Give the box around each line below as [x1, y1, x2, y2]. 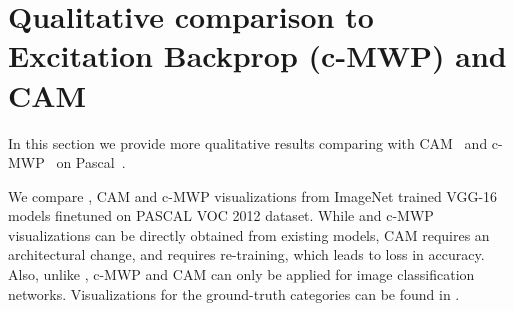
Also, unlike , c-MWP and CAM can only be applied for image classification [8, 264, 475, 285]
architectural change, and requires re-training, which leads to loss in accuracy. [8, 244, 485, 265]
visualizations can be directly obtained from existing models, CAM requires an [8, 224, 490, 245]
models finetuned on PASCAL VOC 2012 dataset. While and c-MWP [8, 205, 434, 226]
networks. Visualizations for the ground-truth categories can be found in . [8, 283, 460, 304]
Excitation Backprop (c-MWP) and [8, 35, 507, 76]
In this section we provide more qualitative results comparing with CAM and [8, 132, 488, 153]
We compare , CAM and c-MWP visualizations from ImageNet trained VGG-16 [8, 185, 498, 206]
